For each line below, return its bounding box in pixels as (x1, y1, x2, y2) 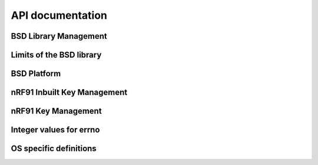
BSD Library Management (11, 31, 107, 41)
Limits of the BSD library (11, 50, 102, 60)
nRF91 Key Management (11, 106, 102, 116)
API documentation (11, 9, 108, 22)
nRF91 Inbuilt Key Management (11, 87, 128, 97)
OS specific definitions (11, 144, 97, 154)
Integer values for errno (11, 125, 100, 135)
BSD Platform (11, 69, 61, 79)
